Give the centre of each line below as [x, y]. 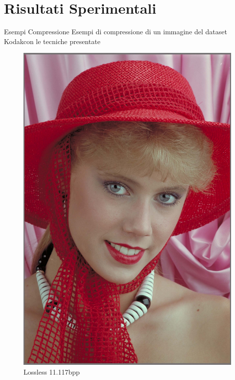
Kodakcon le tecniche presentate [52, 41]
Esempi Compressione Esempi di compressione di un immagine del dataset [116, 32]
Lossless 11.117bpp [52, 371]
